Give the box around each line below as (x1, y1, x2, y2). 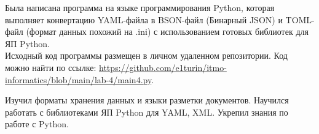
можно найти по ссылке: (5, 61, 96, 73)
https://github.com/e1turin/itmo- (99, 61, 227, 73)
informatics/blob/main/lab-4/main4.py (5, 73, 152, 86)
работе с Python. (5, 117, 69, 130)
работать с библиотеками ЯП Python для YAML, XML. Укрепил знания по (5, 105, 288, 118)
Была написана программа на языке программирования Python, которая (5, 1, 275, 13)
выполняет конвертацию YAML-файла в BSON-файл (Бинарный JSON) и (5, 13, 283, 26)
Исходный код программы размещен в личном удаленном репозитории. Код (5, 49, 288, 62)
